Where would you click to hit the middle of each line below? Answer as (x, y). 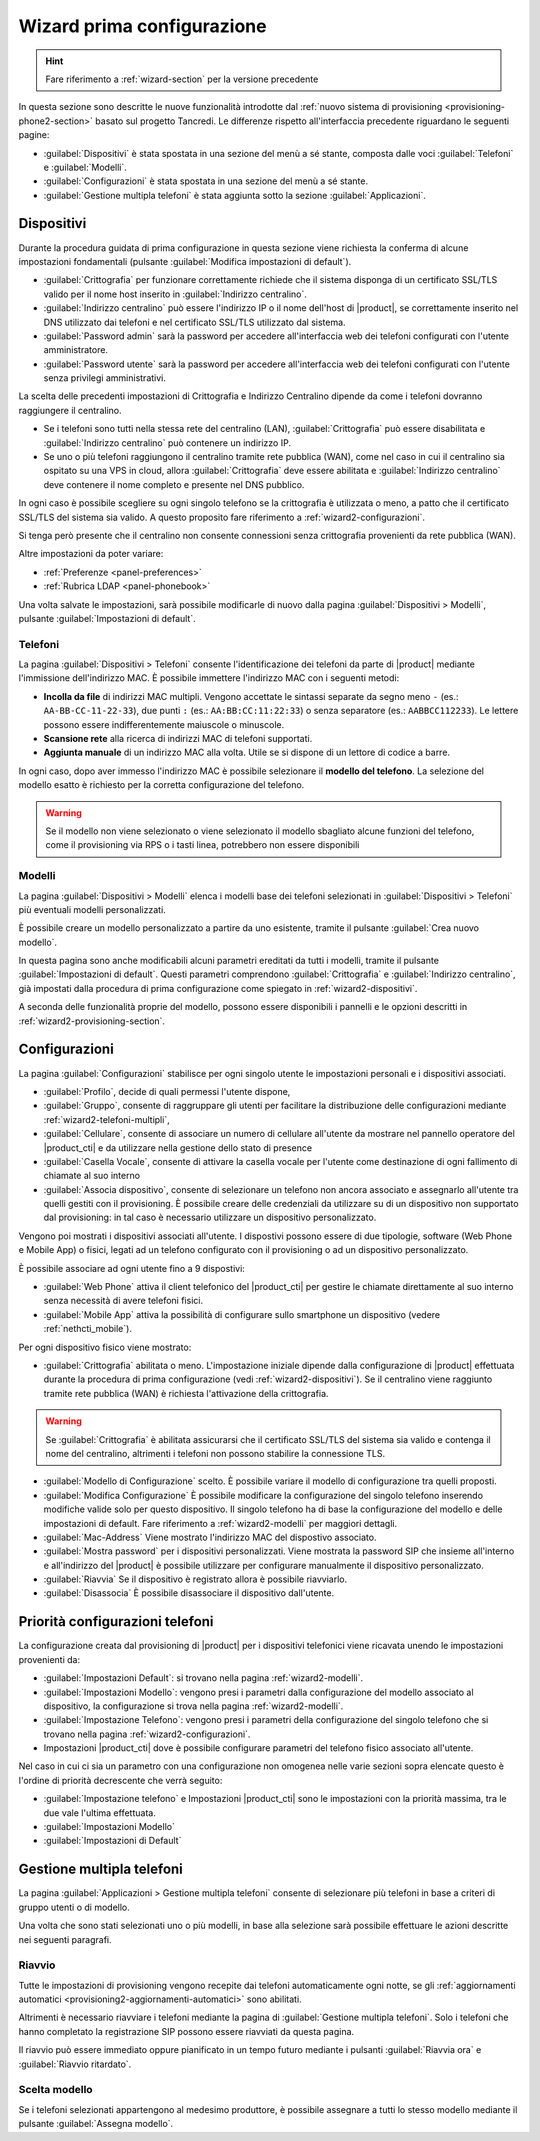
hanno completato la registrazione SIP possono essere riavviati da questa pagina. (186, 2031)
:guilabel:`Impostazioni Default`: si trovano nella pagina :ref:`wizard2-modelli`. (203, 1678)
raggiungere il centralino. (70, 410)
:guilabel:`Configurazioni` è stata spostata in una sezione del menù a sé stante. (206, 181)
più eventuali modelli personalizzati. (92, 909)
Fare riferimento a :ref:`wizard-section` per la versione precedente (182, 79)
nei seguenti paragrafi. (65, 1939)
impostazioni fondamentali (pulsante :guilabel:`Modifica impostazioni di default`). (185, 261)
